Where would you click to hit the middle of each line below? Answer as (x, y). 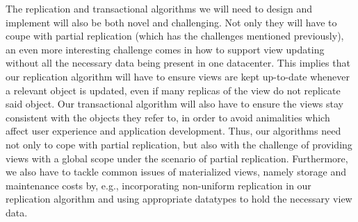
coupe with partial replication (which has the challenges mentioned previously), (175, 36)
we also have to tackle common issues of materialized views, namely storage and (176, 172)
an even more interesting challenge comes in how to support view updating (165, 49)
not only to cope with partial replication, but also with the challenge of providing (179, 144)
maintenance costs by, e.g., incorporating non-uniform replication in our (158, 185)
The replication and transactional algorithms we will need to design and (159, 8)
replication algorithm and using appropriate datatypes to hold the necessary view (179, 199)
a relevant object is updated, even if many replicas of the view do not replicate (173, 90)
